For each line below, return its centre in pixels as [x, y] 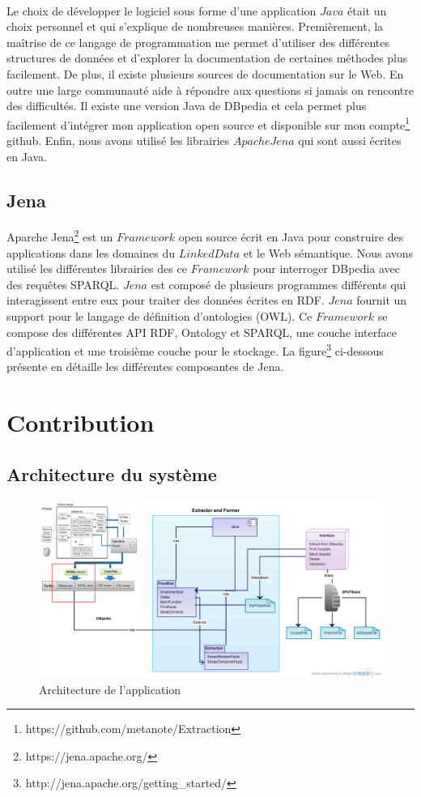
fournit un [382, 300]
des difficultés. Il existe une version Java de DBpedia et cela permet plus [187, 106]
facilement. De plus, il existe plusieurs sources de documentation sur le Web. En [205, 73]
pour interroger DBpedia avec [327, 269]
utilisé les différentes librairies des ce [97, 269]
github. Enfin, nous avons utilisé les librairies [118, 140]
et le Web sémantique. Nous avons [328, 252]
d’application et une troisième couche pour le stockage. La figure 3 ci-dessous [195, 349]
